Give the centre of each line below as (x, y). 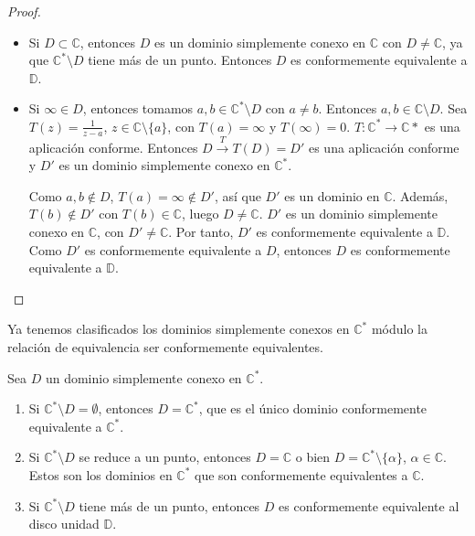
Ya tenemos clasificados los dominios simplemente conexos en (179, 329)
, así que (237, 195)
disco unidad (64, 524)
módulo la (400, 329)
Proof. (24, 11)
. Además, (420, 195)
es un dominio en (332, 195)
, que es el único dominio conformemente (313, 408)
